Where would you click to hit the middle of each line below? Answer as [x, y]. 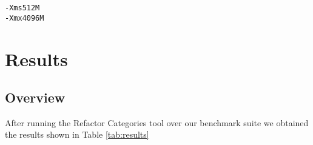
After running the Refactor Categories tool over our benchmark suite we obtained [157, 122]
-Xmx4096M [25, 18]
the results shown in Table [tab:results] [77, 134]
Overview [35, 97]
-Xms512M [22, 8]
